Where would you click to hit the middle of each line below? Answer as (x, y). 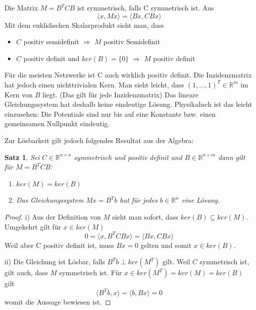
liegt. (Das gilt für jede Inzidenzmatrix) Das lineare (120, 94)
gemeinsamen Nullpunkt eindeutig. (57, 123)
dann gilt (231, 157)
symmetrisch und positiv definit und (128, 157)
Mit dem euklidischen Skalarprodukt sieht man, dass (84, 25)
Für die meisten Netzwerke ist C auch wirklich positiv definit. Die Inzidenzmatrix (128, 75)
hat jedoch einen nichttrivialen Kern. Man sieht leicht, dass (94, 84)
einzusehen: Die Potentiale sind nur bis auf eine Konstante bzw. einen (110, 114)
